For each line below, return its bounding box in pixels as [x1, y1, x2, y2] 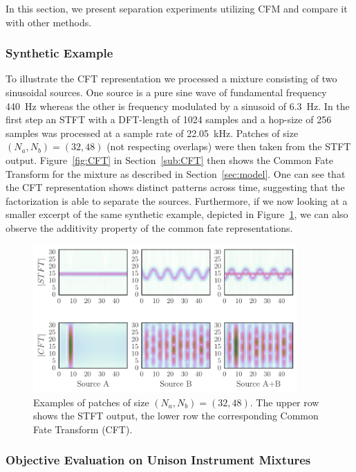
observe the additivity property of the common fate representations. [6, 220, 293, 235]
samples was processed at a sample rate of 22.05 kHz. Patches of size [6, 125, 299, 140]
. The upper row [250, 394, 319, 409]
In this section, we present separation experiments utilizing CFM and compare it [6, 1, 348, 15]
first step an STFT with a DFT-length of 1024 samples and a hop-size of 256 [6, 112, 332, 127]
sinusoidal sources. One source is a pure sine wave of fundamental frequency [6, 85, 327, 99]
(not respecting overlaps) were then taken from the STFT [106, 139, 351, 154]
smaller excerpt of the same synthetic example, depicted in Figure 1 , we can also [6, 207, 348, 221]
